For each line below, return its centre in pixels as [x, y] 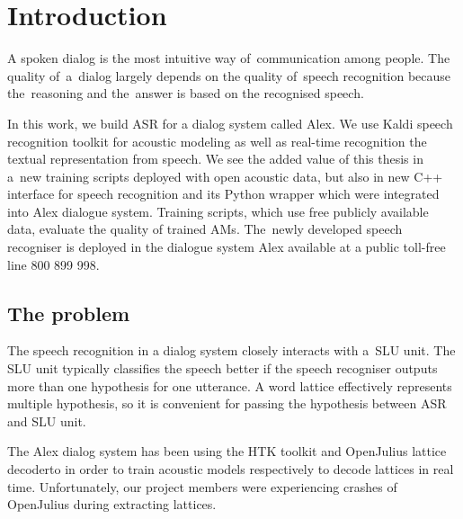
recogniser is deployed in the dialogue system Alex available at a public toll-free [227, 247]
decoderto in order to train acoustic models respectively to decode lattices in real [231, 469]
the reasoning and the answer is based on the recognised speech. [186, 93]
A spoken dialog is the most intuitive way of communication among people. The [229, 58]
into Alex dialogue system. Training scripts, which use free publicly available [218, 211]
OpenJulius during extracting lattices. [112, 504]
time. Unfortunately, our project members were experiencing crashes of [202, 486]
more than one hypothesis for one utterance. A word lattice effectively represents [230, 385]
